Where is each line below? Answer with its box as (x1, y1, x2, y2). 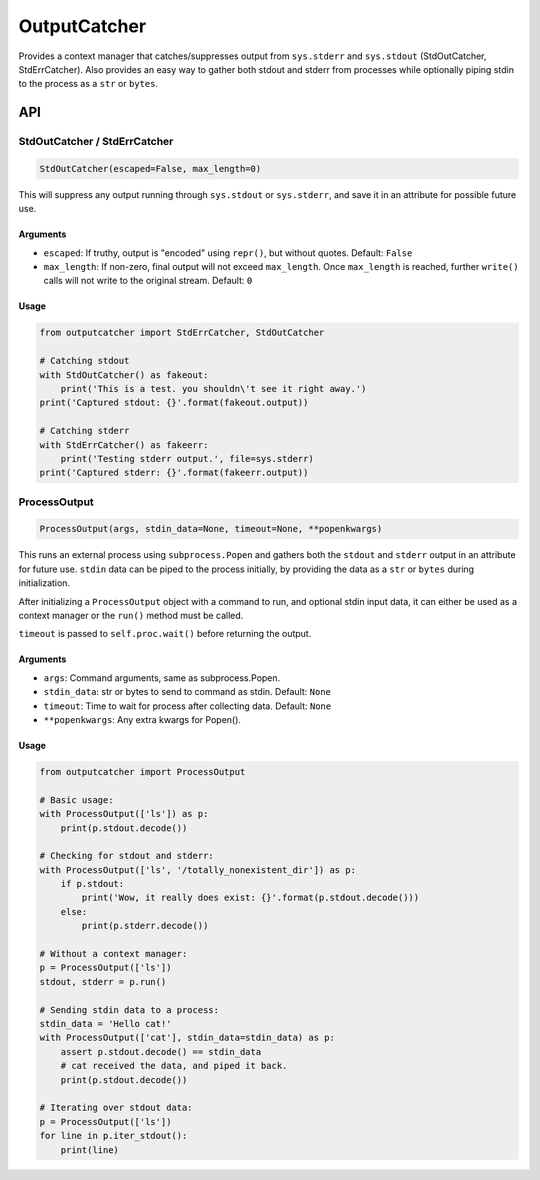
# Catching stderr (39, 425, 130, 437)
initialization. (18, 577, 70, 589)
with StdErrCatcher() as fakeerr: (39, 439, 209, 450)
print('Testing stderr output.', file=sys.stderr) (60, 453, 314, 464)
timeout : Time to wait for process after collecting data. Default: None (43, 700, 332, 712)
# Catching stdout (39, 355, 130, 367)
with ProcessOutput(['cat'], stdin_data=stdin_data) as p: (39, 1032, 335, 1044)
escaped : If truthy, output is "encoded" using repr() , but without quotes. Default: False (43, 246, 413, 259)
